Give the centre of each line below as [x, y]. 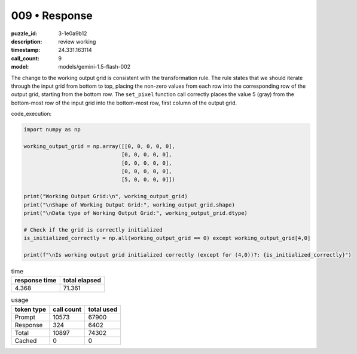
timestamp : [26, 50]
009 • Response [52, 16]
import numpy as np [52, 130]
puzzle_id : [24, 33]
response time [36, 281]
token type [30, 309]
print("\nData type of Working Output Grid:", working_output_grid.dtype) [136, 213]
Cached [26, 340]
